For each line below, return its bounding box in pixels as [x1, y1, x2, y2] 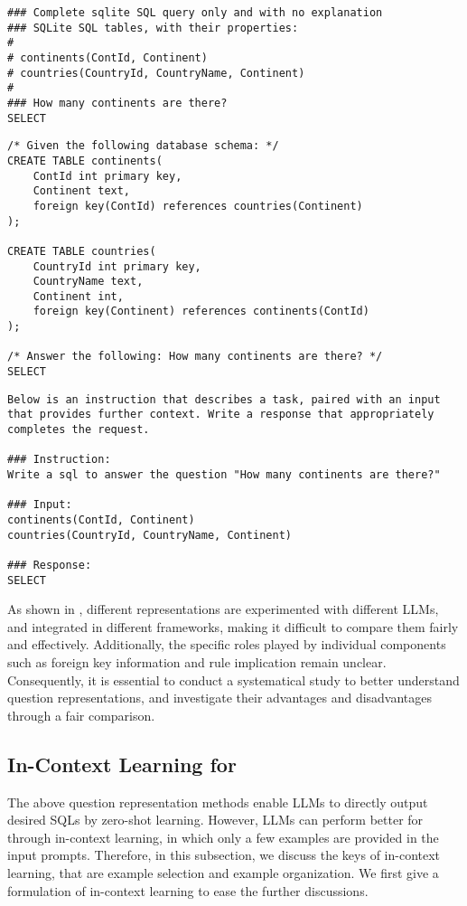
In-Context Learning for [7, 750, 237, 778]
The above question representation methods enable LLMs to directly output [7, 792, 428, 811]
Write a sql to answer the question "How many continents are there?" [7, 468, 441, 482]
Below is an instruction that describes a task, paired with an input [7, 392, 441, 406]
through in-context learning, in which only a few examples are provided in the [7, 827, 439, 846]
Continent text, [33, 184, 131, 198]
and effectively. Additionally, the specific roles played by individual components [7, 635, 446, 654]
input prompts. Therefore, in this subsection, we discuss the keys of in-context [7, 845, 441, 864]
